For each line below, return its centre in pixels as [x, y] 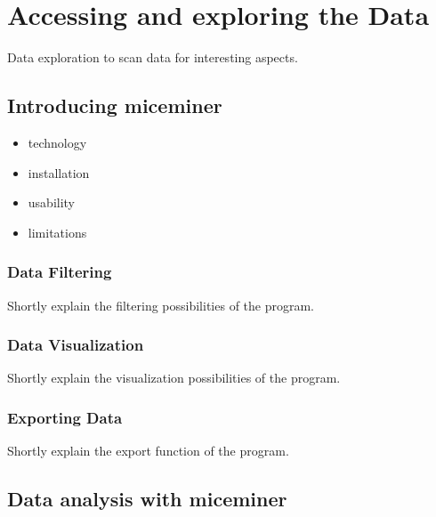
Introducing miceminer [115, 105]
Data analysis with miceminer [147, 499]
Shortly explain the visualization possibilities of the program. [174, 378]
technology [57, 142]
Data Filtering [60, 272]
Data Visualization [76, 345]
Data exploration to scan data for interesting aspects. [153, 57]
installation [59, 172]
